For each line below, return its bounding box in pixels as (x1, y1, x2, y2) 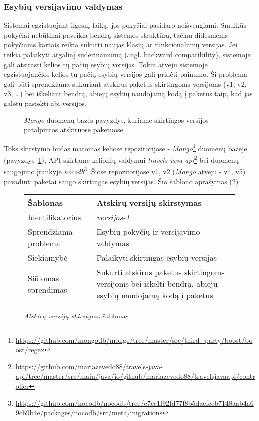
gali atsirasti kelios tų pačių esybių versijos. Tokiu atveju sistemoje (4, 59, 208, 69)
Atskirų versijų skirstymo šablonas (24, 311, 129, 321)
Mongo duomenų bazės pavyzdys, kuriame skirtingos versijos (24, 114, 209, 125)
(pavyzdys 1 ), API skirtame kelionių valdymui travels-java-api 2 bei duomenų (4, 153, 239, 165)
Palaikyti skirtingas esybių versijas (96, 252, 217, 264)
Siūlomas (28, 272, 59, 284)
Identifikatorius (28, 211, 81, 223)
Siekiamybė (28, 252, 68, 264)
